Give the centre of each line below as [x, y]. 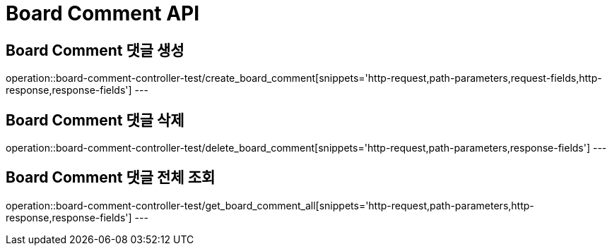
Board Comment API [103, 13]
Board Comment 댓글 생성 [95, 50]
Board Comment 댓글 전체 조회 [111, 178]
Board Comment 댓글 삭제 [95, 120]
